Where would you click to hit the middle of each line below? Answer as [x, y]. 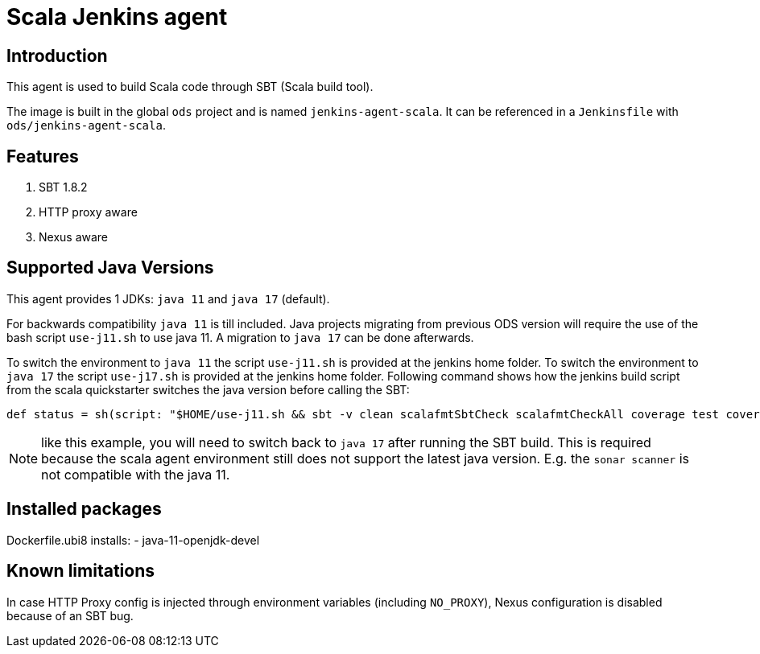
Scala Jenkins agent [117, 17]
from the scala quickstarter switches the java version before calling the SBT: [208, 389]
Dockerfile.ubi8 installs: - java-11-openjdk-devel [133, 540]
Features [43, 156]
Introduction [57, 56]
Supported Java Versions [110, 268]
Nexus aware [74, 237]
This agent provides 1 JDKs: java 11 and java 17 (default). [168, 298]
